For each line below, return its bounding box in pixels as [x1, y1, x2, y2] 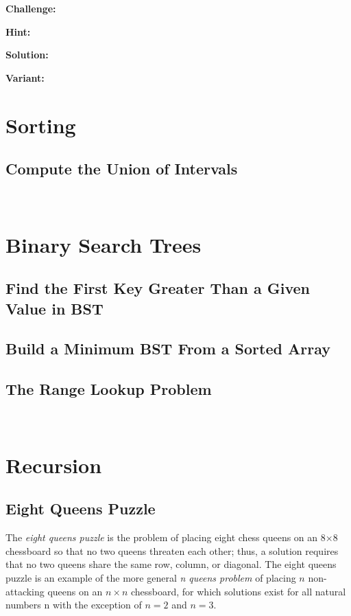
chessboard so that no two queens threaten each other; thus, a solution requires [5, 543, 339, 558]
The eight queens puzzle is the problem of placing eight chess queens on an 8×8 [5, 530, 338, 545]
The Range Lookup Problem [5, 378, 212, 400]
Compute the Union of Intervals [5, 158, 238, 179]
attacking [5, 584, 45, 598]
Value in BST [5, 297, 104, 319]
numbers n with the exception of [5, 597, 142, 612]
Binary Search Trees [5, 230, 202, 258]
